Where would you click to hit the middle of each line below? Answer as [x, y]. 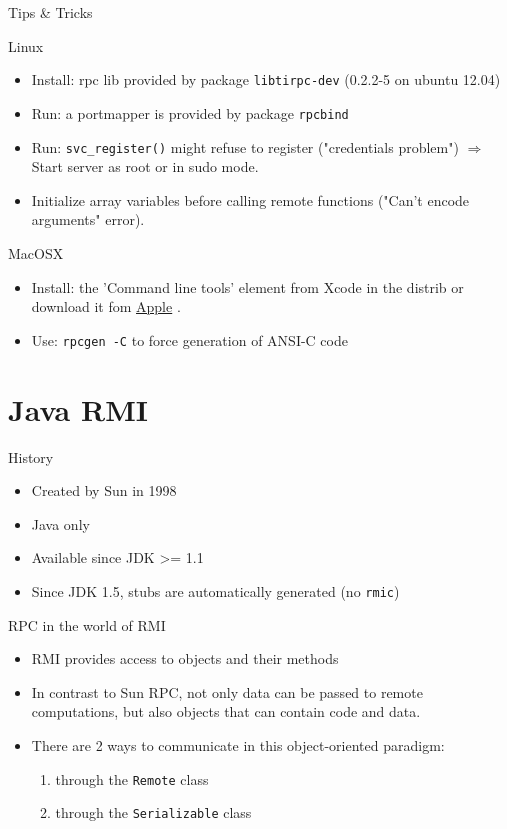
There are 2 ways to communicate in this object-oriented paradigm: [238, 744]
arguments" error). [88, 219]
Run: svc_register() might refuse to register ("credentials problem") [245, 146]
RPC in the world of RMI [87, 624]
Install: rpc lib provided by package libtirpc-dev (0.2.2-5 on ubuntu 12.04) [266, 79]
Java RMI [78, 408]
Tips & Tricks [50, 12]
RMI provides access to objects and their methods [185, 658]
